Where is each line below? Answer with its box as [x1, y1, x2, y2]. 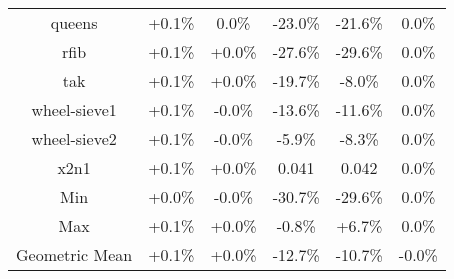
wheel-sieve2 [31, 127, 117, 150]
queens [50, 11, 98, 34]
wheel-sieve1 [31, 98, 117, 121]
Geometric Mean [16, 243, 133, 266]
